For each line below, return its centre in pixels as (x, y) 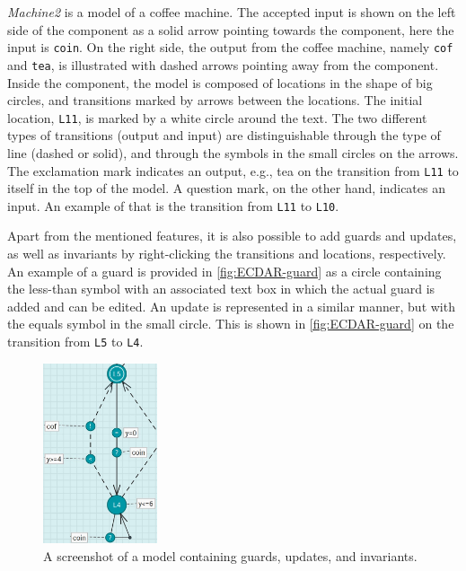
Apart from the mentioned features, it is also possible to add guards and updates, (232, 236)
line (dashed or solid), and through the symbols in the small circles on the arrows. (233, 152)
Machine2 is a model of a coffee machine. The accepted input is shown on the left (232, 12)
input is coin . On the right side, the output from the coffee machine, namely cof (230, 47)
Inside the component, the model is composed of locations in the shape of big (220, 82)
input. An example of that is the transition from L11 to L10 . (173, 205)
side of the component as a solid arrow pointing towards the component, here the (231, 29)
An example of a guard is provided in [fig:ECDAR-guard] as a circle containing (224, 271)
